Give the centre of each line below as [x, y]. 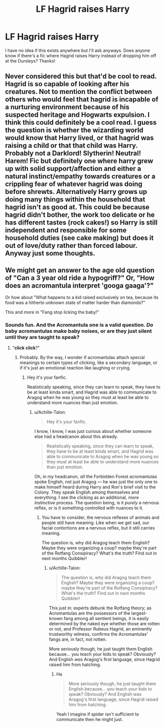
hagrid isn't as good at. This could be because [77, 207]
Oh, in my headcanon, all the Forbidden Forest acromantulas [96, 477]
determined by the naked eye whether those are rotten [104, 624]
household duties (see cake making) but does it [79, 238]
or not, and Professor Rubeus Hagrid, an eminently [100, 629]
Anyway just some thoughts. [50, 253]
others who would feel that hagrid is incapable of [82, 99]
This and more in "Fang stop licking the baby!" [52, 312]
